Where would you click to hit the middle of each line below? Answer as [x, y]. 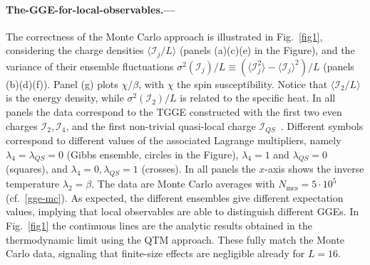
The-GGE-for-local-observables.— [91, 9]
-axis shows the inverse [314, 169]
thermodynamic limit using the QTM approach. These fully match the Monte [175, 239]
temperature [33, 184]
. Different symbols [322, 125]
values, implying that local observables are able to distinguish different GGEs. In [183, 211]
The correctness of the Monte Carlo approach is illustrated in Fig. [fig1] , [164, 36]
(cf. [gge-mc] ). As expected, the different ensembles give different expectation [175, 197]
